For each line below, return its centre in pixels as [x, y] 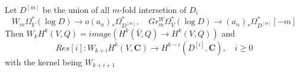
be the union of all [76, 9]
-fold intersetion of [153, 9]
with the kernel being [44, 62]
